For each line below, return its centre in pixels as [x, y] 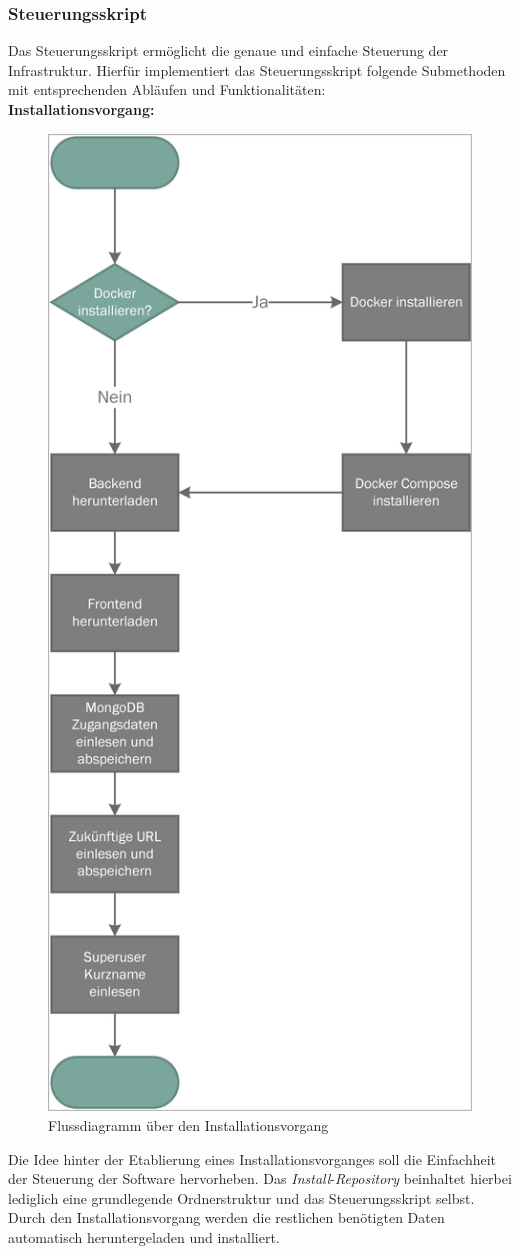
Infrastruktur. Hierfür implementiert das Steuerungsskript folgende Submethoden [257, 69]
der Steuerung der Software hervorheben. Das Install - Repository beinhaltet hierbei [260, 1178]
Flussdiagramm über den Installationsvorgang [188, 1125]
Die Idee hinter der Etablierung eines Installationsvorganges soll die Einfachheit [252, 1158]
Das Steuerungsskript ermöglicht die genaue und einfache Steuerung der [228, 50]
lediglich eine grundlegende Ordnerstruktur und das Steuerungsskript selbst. [241, 1197]
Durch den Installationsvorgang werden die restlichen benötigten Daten [226, 1217]
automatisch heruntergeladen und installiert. [144, 1237]
